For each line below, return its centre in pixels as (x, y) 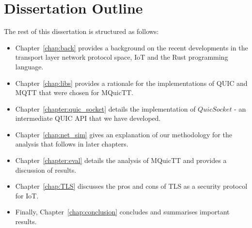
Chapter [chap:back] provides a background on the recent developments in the (132, 47)
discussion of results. (46, 170)
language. (29, 66)
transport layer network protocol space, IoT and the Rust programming (122, 57)
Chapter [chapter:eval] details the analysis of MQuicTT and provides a (121, 160)
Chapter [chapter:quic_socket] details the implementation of (105, 108)
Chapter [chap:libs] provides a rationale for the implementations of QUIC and (131, 83)
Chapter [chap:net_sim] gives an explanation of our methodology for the (124, 134)
